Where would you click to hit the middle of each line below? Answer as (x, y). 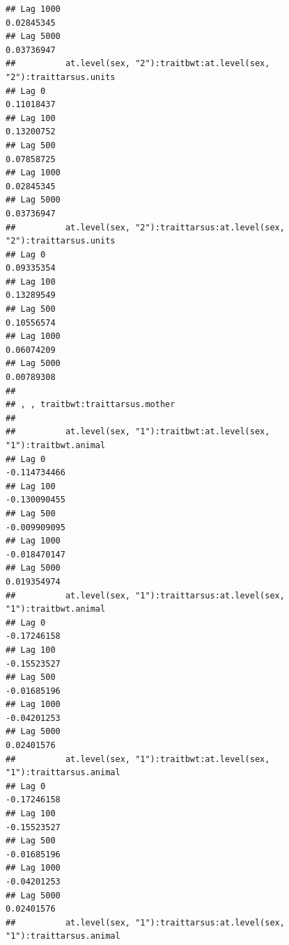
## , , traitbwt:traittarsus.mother (91, 405)
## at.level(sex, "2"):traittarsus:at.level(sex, (145, 227)
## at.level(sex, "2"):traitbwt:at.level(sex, (138, 64)
